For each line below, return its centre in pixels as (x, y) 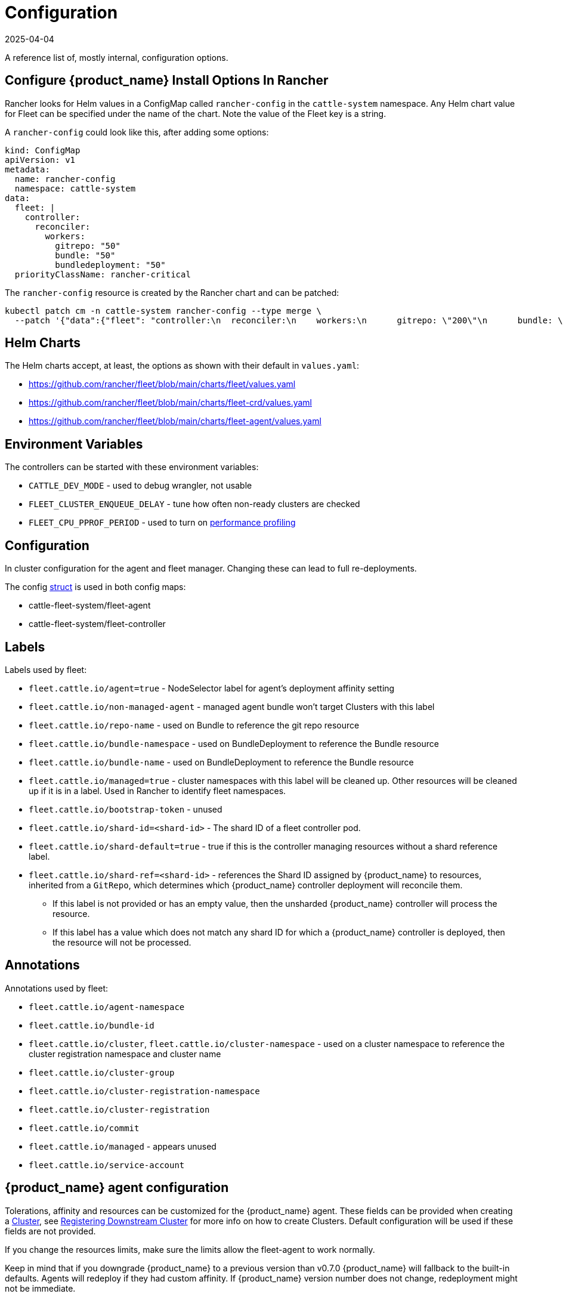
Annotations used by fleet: (57, 988)
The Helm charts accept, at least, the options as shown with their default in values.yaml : (182, 366)
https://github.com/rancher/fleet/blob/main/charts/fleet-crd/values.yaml (170, 403)
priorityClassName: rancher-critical (103, 274)
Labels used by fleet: (46, 669)
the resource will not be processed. (122, 942)
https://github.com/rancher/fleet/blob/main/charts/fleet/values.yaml (162, 384)
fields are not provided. (50, 1231)
